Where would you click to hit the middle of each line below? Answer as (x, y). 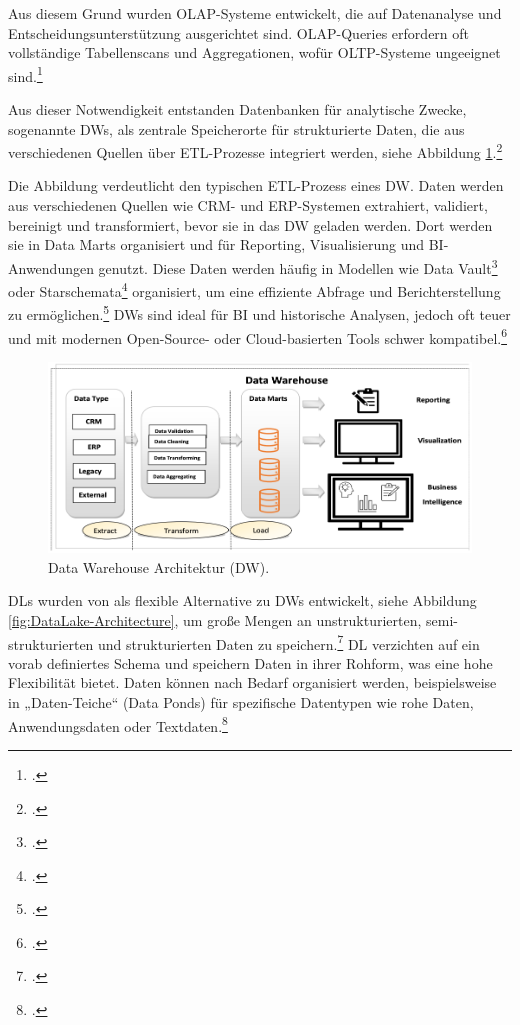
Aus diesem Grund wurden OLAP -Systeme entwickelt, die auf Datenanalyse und (255, 13)
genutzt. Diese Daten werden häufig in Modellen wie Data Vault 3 (298, 266)
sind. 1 (25, 74)
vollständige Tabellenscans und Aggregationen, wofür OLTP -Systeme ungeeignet (254, 52)
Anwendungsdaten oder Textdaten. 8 (118, 724)
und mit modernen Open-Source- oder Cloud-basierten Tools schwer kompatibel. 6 (258, 336)
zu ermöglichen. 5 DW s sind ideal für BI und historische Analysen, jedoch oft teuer (259, 312)
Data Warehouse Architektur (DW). (159, 566)
